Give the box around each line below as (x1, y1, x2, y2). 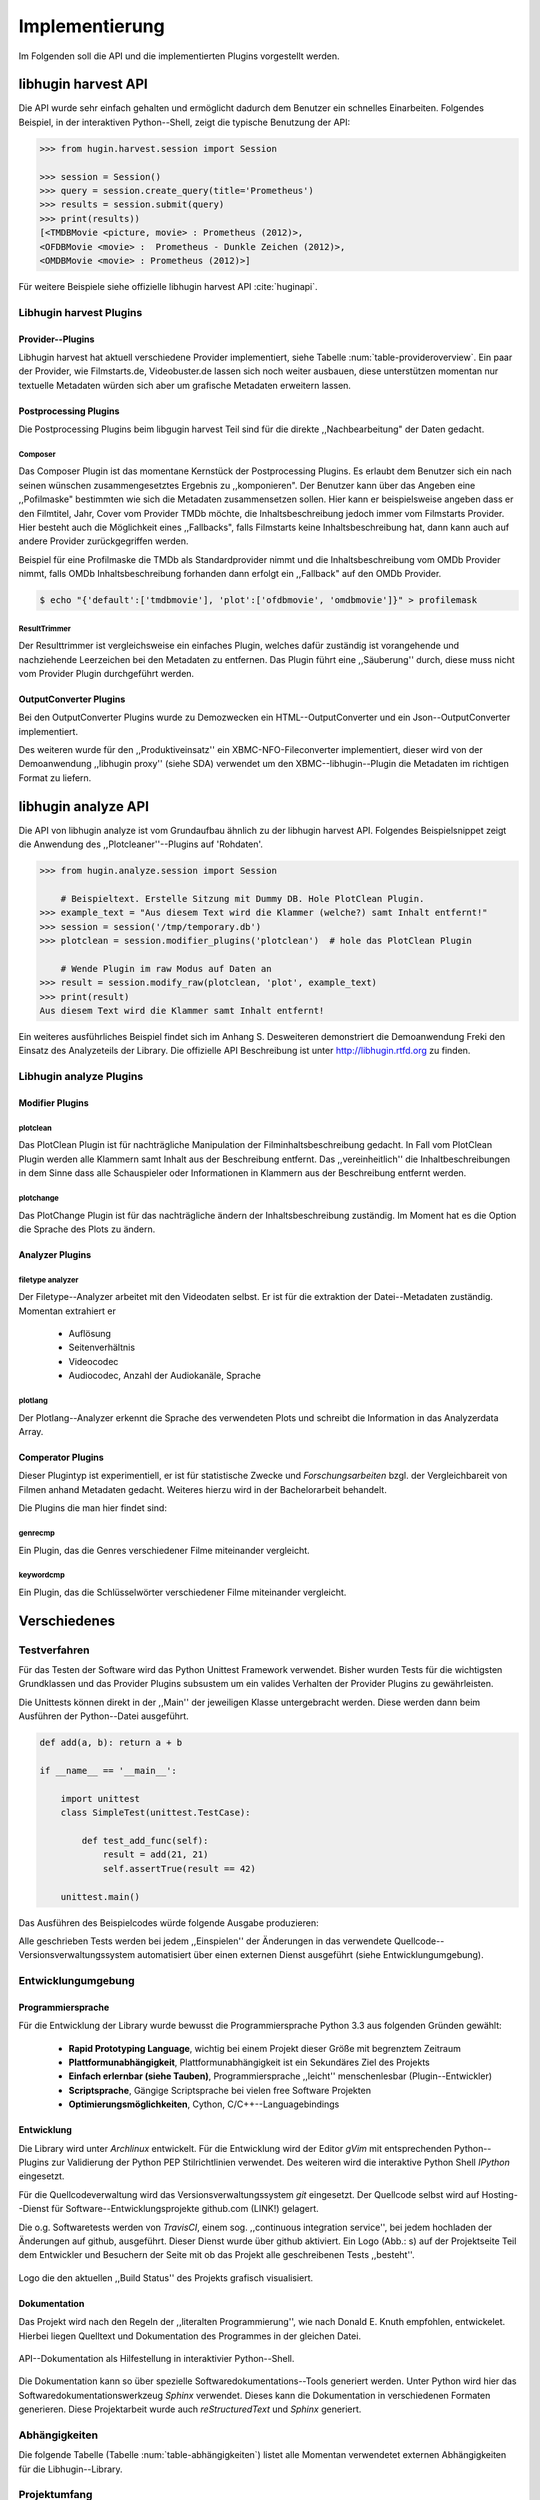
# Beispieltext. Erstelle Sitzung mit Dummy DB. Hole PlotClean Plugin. (60, 893, 425, 904)
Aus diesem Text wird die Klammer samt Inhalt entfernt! (39, 1005, 325, 1017)
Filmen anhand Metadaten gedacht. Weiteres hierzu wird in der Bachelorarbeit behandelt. (18, 1483, 387, 1495)
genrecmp (18, 1528, 55, 1538)
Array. (18, 1426, 44, 1437)
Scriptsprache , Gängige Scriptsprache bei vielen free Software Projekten (68, 2084, 372, 2096)
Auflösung (68, 1328, 112, 1340)
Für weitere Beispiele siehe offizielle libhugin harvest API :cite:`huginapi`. (18, 280, 319, 292)
